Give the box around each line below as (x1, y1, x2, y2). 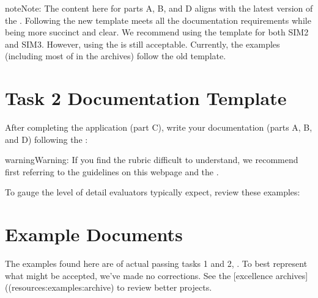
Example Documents (5, 222, 183, 247)
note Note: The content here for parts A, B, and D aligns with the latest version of (5, 2, 313, 14)
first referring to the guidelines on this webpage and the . (5, 165, 219, 178)
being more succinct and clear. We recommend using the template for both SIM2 (5, 26, 309, 38)
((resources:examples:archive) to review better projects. (5, 281, 212, 294)
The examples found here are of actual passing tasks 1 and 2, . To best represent (5, 257, 308, 270)
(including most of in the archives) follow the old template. (5, 49, 226, 62)
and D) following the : (5, 133, 88, 145)
